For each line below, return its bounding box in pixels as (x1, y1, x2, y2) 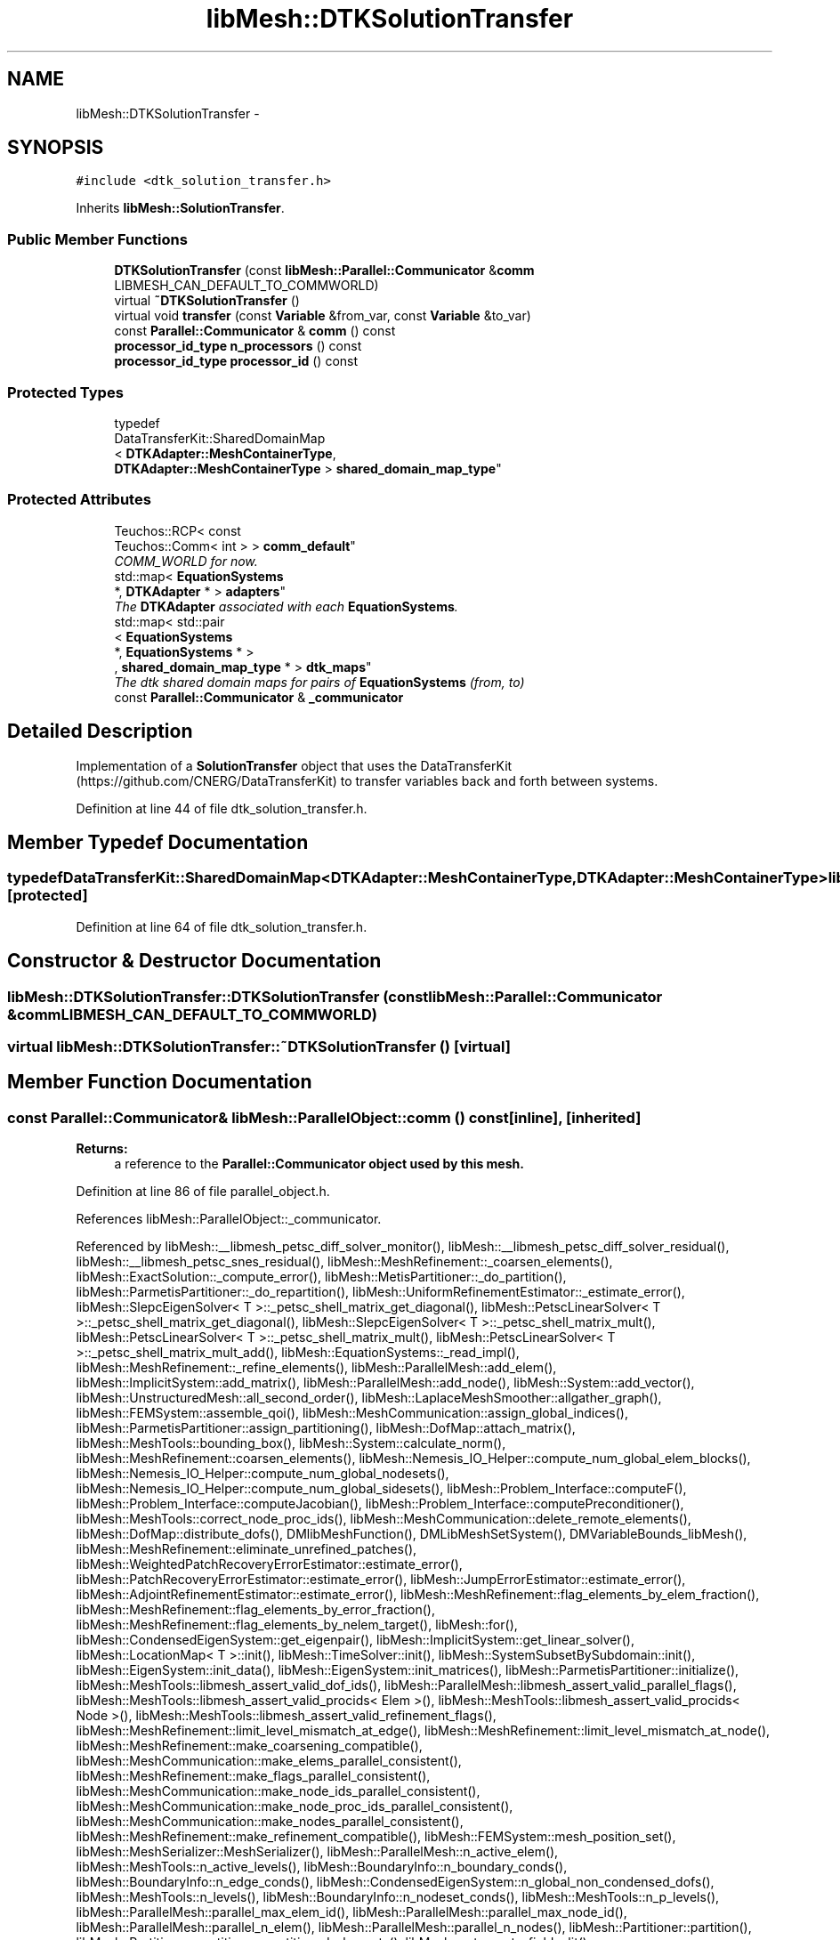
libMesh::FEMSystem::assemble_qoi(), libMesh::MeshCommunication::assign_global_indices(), (76, 1405, 628, 1421)
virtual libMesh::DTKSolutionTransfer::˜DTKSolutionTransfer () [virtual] (7, 1037, 511, 1055)
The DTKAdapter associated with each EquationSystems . (114, 598, 458, 614)
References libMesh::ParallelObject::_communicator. (76, 1211, 382, 1227)
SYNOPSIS (7, 136, 104, 159)
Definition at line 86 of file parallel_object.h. (76, 1184, 330, 1200)
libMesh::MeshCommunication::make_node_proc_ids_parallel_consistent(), (76, 1799, 513, 1815)
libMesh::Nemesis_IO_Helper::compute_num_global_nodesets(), (76, 1466, 449, 1482)
